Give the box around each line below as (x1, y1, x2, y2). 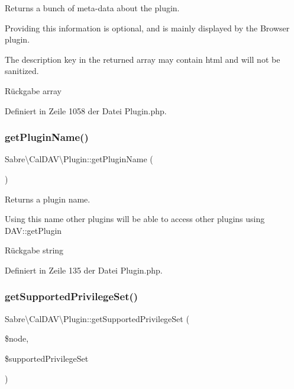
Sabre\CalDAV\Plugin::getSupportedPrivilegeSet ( (5, 312, 189, 324)
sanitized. (5, 65, 39, 77)
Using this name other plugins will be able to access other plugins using (5, 213, 265, 225)
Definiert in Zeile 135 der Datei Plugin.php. (5, 263, 163, 276)
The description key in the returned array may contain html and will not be (5, 53, 280, 65)
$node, (5, 332, 29, 345)
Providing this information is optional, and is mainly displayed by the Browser (5, 21, 290, 34)
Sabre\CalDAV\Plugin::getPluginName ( (5, 153, 153, 165)
